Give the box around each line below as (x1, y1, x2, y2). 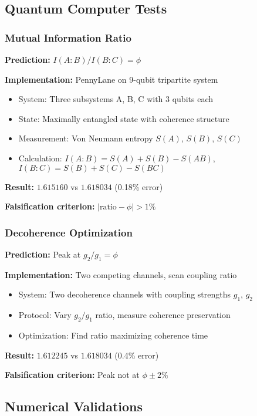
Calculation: (18, 151, 62, 164)
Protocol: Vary (18, 309, 72, 321)
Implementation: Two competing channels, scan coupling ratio (5, 268, 237, 280)
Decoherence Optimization (5, 225, 133, 239)
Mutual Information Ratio (5, 30, 131, 45)
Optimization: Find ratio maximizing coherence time (18, 329, 208, 341)
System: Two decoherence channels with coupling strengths (18, 288, 231, 300)
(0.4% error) (114, 349, 159, 361)
